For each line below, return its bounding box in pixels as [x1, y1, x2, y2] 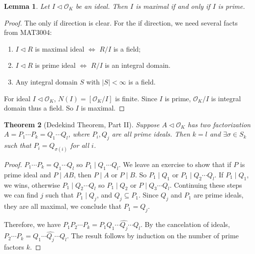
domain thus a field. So [4, 103, 74, 113]
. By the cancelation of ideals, [140, 219, 230, 229]
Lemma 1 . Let [4, 1, 50, 11]
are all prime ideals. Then [112, 129, 190, 139]
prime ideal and [4, 169, 51, 179]
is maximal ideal [35, 43, 85, 54]
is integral [211, 93, 241, 103]
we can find [4, 190, 38, 200]
